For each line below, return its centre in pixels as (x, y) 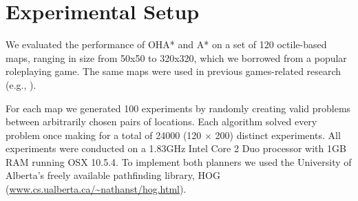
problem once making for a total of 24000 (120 (104, 135)
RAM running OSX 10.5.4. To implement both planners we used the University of (179, 161)
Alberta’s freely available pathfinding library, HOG (113, 175)
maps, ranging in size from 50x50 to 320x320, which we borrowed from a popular (176, 57)
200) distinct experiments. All (278, 135)
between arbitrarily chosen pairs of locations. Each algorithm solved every (161, 121)
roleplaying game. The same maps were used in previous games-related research (173, 71)
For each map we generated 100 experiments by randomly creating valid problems (178, 108)
